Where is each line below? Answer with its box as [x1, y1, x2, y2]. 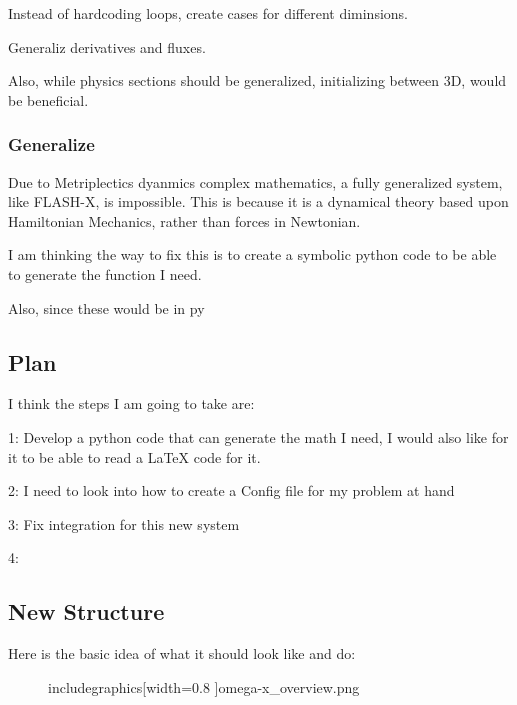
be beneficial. [8, 89, 89, 110]
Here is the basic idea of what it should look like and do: [8, 643, 356, 664]
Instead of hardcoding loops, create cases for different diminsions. [8, 3, 409, 23]
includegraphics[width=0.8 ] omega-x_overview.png [48, 676, 360, 697]
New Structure [8, 596, 165, 627]
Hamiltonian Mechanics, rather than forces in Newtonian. [8, 210, 361, 231]
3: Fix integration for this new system [8, 513, 240, 534]
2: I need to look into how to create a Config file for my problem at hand [8, 480, 455, 501]
